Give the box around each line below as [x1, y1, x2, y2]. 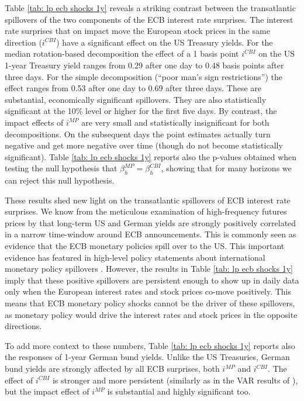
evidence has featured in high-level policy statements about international [5, 251, 265, 263]
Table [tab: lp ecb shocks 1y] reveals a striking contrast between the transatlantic [5, 2, 296, 13]
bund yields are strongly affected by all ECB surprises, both [5, 362, 220, 375]
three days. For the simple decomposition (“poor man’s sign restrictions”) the [5, 70, 282, 82]
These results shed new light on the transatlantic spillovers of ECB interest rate [5, 193, 291, 206]
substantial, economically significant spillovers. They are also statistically [5, 93, 267, 105]
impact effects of [5, 116, 64, 128]
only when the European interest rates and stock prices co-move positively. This [5, 285, 292, 298]
